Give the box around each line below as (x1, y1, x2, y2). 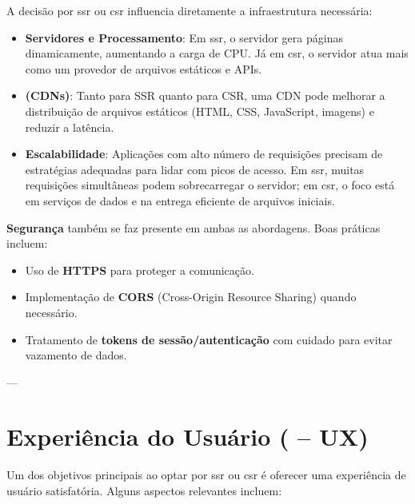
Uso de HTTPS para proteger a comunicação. (25, 261, 254, 278)
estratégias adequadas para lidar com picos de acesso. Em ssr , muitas (25, 161, 365, 177)
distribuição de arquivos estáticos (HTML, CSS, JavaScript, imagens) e (25, 102, 374, 119)
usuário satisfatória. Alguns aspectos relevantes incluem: (6, 482, 282, 498)
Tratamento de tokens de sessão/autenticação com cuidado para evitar (25, 331, 393, 347)
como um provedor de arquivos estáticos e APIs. (25, 60, 262, 77)
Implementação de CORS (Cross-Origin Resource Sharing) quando (25, 288, 357, 305)
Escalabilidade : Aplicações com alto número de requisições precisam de (25, 145, 383, 162)
